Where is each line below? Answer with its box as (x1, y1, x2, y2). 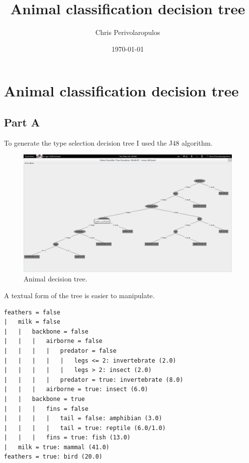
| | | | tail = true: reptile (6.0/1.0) (4, 424, 166, 432)
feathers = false (4, 309, 60, 316)
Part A (4, 114, 40, 129)
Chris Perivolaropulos (95, 27, 160, 37)
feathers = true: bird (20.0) (4, 453, 103, 461)
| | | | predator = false (4, 347, 117, 354)
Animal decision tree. (24, 274, 87, 284)
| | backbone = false (4, 328, 88, 335)
